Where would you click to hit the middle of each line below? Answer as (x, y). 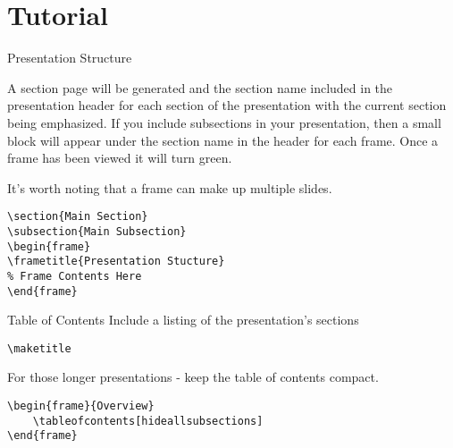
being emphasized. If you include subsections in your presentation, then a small (224, 122)
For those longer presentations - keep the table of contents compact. (193, 377)
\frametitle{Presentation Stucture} (116, 262)
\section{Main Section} (78, 217)
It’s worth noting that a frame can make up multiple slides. (170, 187)
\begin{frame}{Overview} (81, 406)
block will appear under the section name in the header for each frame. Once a (223, 140)
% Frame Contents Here (75, 276)
